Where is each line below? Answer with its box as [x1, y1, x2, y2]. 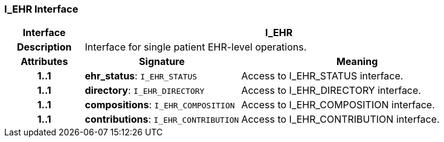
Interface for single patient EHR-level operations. [85, 41, 307, 54]
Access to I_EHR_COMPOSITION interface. [241, 99, 435, 111]
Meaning [336, 55, 378, 68]
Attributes [21, 55, 68, 68]
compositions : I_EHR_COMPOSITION [85, 99, 235, 111]
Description [17, 41, 72, 54]
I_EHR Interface [4, 3, 79, 15]
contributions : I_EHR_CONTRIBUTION [85, 113, 239, 126]
